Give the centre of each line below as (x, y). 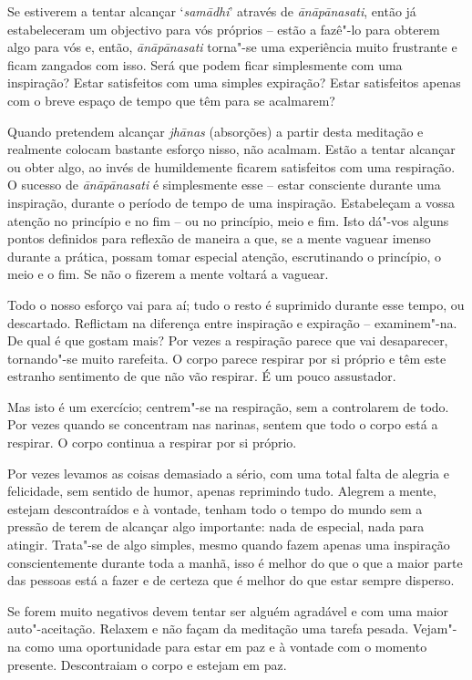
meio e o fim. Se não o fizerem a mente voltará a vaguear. (168, 274)
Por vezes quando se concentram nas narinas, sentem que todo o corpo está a (223, 424)
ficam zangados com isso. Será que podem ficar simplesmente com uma (205, 64)
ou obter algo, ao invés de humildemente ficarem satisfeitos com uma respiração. (231, 166)
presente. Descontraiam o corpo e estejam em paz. (147, 664)
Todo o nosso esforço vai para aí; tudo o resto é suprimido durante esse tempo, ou (236, 304)
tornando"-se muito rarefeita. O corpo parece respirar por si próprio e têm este (227, 358)
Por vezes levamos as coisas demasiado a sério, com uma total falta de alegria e (228, 473)
